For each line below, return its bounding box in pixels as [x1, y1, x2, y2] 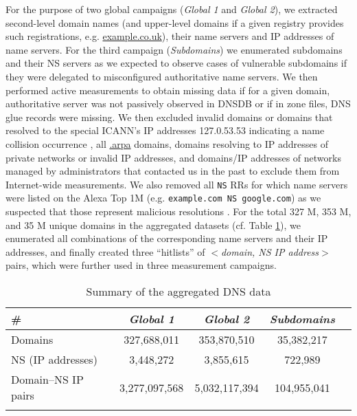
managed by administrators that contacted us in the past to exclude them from [5, 164, 340, 178]
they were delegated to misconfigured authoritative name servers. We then [5, 69, 318, 83]
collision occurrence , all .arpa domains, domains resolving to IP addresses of [5, 136, 328, 151]
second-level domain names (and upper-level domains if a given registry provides [5, 15, 344, 30]
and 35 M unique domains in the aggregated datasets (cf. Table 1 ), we [5, 217, 301, 232]
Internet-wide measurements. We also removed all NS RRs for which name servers [5, 177, 348, 191]
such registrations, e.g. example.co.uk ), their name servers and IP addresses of [5, 29, 334, 43]
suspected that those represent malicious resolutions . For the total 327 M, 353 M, [5, 204, 352, 219]
